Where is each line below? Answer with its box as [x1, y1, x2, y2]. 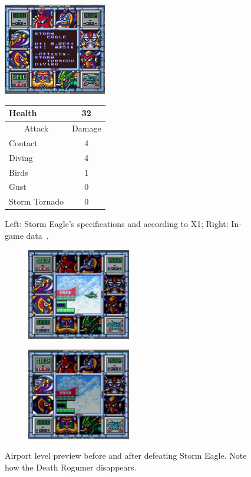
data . [26, 229, 49, 242]
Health [9, 107, 37, 119]
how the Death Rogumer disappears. [5, 460, 137, 473]
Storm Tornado [9, 195, 64, 208]
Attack [24, 122, 49, 134]
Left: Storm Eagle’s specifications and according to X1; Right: [5, 218, 229, 230]
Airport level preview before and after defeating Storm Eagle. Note [5, 449, 247, 462]
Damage [72, 122, 101, 134]
